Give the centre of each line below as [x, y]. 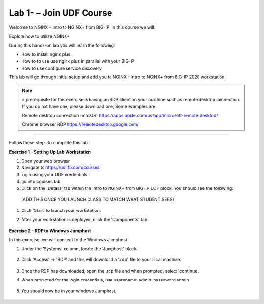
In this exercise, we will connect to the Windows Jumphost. [69, 239]
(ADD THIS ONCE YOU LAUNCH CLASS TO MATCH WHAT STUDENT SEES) [98, 199]
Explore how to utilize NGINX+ [40, 36]
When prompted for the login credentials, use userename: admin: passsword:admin [105, 280]
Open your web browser [46, 161]
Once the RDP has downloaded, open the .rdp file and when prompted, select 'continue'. [110, 271]
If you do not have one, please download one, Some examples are [89, 106]
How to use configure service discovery [62, 68]
